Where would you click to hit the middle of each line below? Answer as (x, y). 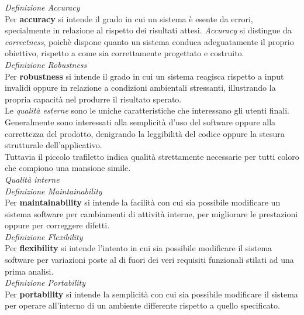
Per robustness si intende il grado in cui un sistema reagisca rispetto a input (144, 76)
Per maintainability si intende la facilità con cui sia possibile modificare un (143, 202)
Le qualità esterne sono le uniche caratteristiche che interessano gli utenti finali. (147, 110)
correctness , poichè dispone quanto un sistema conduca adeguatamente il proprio (149, 41)
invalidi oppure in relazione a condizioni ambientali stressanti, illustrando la (140, 88)
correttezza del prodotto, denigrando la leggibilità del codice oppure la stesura (145, 133)
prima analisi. (29, 271)
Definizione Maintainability (53, 191)
